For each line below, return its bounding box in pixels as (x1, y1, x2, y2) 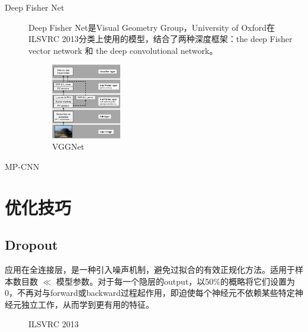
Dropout (5, 236, 58, 254)
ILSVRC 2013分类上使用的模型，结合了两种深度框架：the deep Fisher (28, 33, 293, 45)
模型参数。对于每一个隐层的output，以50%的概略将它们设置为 (56, 275, 295, 287)
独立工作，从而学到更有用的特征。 (21, 298, 154, 310)
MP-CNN (5, 160, 40, 172)
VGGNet (52, 140, 85, 153)
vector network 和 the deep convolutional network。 (28, 44, 218, 56)
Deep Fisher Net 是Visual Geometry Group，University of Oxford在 (28, 21, 275, 33)
